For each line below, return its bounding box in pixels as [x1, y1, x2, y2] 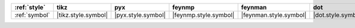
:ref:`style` [14, 3, 46, 11]
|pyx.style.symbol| [114, 11, 166, 19]
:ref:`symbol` [14, 11, 50, 19]
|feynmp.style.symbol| [172, 11, 235, 19]
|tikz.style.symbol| [56, 11, 108, 19]
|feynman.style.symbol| [241, 11, 307, 19]
